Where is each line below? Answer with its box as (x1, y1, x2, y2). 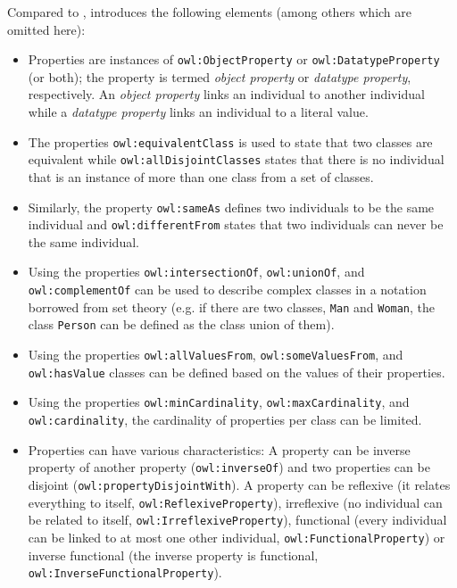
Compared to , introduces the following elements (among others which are (7, 3, 412, 21)
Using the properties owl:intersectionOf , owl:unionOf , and (28, 262, 365, 281)
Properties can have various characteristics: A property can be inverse (28, 440, 411, 459)
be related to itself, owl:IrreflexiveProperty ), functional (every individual (28, 510, 447, 529)
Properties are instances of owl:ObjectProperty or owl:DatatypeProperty (28, 50, 440, 69)
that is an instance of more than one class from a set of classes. (28, 167, 374, 186)
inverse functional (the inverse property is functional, (28, 545, 319, 564)
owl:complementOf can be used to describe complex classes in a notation (28, 280, 427, 299)
